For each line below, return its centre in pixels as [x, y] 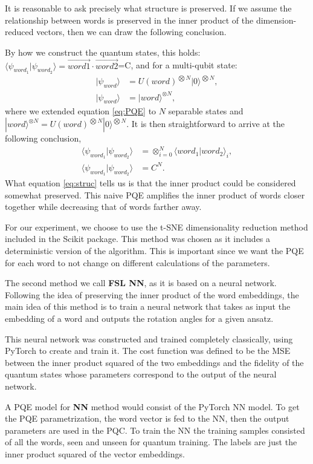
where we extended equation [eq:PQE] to [81, 111]
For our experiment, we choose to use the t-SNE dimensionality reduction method [156, 227]
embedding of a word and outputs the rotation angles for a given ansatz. [139, 319]
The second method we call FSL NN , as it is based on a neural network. [141, 283]
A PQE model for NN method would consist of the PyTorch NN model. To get [152, 406]
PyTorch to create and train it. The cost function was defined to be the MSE [148, 351]
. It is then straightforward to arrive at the [205, 124]
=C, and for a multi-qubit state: [178, 65]
